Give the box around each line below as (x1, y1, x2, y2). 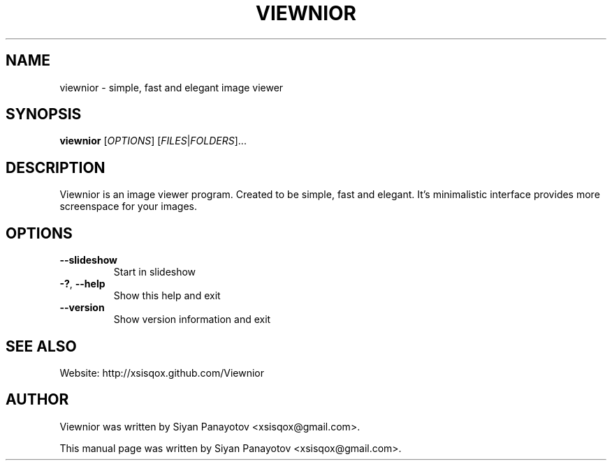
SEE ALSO (6, 337, 77, 355)
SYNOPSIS (6, 105, 82, 123)
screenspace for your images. (59, 200, 198, 213)
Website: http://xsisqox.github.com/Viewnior (59, 366, 265, 379)
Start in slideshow (113, 266, 196, 278)
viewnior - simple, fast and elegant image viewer (59, 81, 284, 93)
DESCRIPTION (6, 158, 105, 176)
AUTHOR (6, 391, 69, 409)
